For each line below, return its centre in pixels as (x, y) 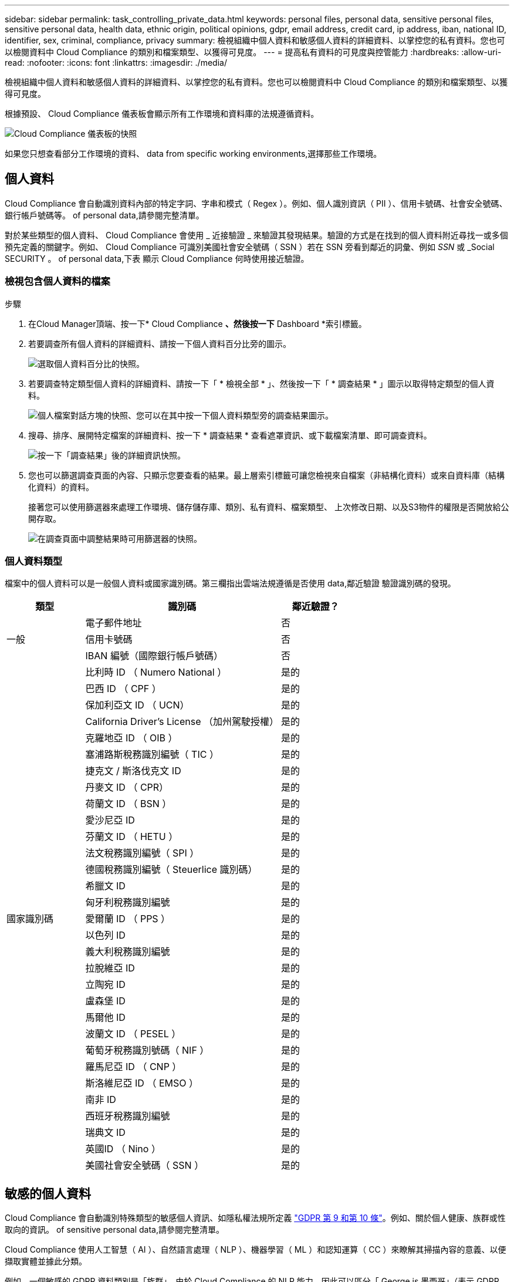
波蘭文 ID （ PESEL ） (133, 1034)
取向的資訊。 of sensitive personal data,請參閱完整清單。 (114, 1230)
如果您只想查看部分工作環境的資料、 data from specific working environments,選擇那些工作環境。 (193, 153)
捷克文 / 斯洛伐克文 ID (133, 771)
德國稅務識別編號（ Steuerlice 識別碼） (171, 870)
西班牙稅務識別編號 (128, 1116)
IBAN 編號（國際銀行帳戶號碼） (154, 656)
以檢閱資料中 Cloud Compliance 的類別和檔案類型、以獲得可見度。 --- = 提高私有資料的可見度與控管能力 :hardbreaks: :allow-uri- (253, 52)
